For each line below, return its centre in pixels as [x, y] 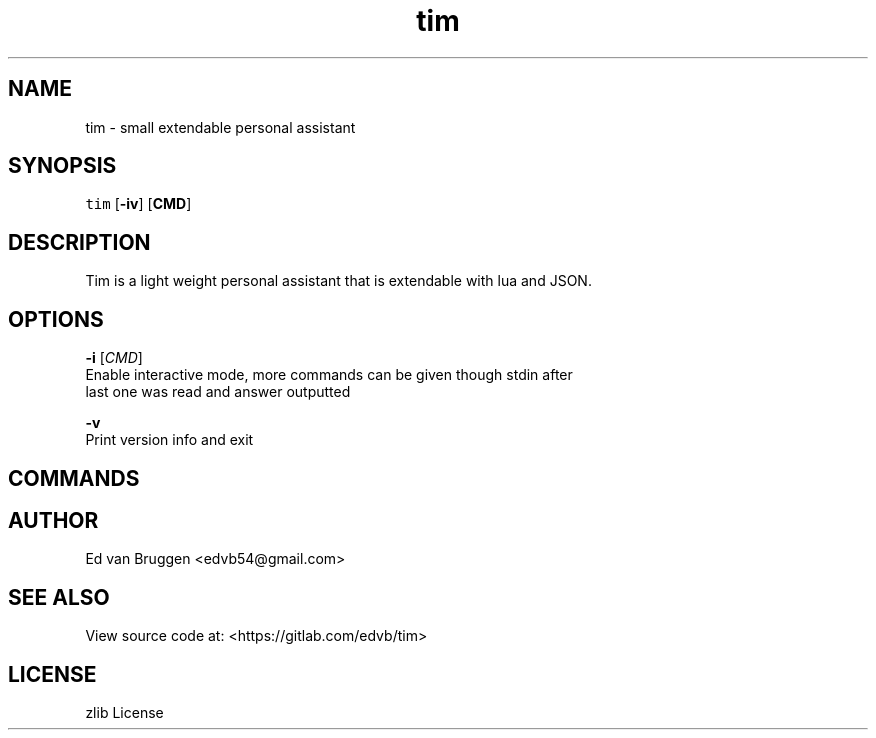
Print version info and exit [169, 440]
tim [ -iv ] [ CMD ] [138, 204]
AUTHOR [53, 520]
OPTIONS [56, 319]
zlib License [124, 713]
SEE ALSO [59, 597]
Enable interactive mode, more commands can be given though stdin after [329, 375]
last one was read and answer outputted [218, 392]
